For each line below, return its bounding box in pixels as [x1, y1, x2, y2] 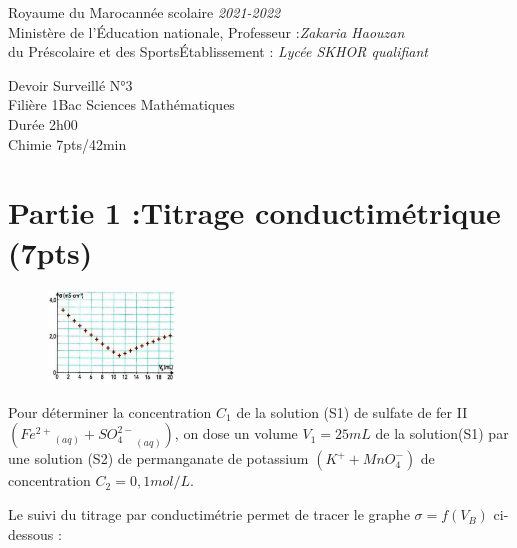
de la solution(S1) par [375, 423, 509, 444]
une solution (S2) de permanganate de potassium [8, 448, 309, 469]
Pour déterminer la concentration [8, 401, 212, 422]
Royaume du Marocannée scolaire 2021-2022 [8, 2, 281, 22]
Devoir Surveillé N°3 [8, 74, 133, 95]
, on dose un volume [174, 423, 298, 444]
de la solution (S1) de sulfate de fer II [236, 401, 468, 422]
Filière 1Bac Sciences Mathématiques [8, 94, 235, 115]
